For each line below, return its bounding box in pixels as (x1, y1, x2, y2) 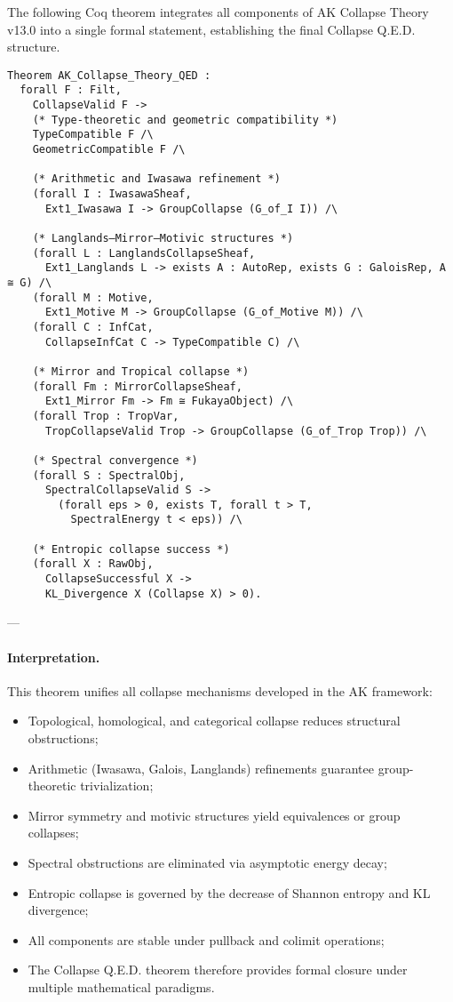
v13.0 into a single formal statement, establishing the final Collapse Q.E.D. (7, 20, 416, 38)
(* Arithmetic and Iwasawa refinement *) (32, 172, 281, 186)
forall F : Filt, (20, 84, 122, 97)
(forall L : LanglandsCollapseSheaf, (32, 246, 256, 260)
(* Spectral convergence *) (32, 453, 198, 467)
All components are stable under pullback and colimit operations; (28, 930, 385, 949)
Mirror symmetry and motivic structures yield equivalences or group (28, 806, 401, 824)
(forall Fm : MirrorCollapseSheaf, (32, 380, 242, 393)
